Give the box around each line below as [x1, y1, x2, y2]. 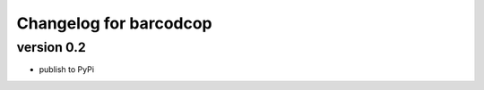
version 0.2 [16, 39, 87, 55]
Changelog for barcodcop [16, 13, 212, 33]
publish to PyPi [39, 64, 94, 75]
